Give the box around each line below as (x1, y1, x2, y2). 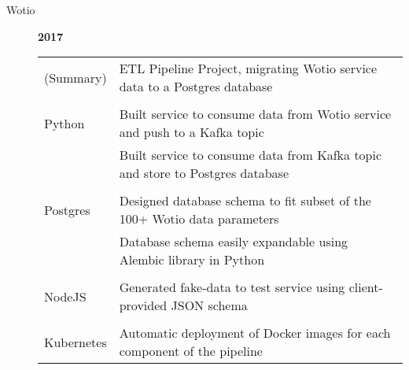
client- (348, 278, 383, 297)
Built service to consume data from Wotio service (119, 105, 392, 124)
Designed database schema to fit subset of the (119, 191, 371, 210)
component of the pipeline (119, 342, 263, 361)
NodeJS (44, 287, 87, 305)
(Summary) (44, 68, 107, 87)
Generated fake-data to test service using (119, 278, 345, 297)
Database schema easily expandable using (119, 232, 348, 251)
